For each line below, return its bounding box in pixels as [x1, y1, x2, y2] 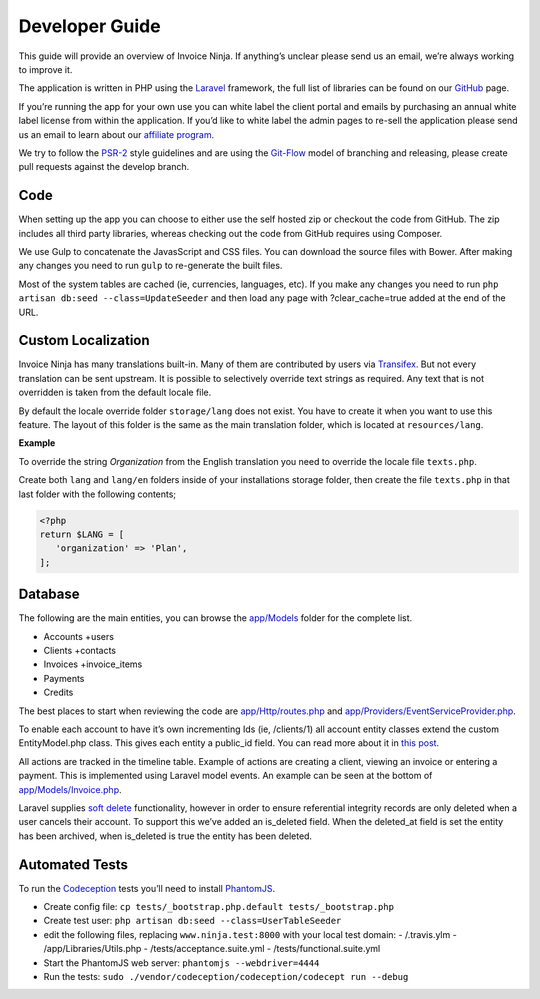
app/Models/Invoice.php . [18, 783, 122, 795]
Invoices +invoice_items [43, 658, 143, 670]
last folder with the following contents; [18, 488, 177, 500]
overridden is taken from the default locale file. [18, 386, 212, 399]
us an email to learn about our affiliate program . [18, 128, 215, 140]
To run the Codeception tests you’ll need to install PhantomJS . [18, 882, 275, 894]
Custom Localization [18, 332, 150, 349]
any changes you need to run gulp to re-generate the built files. [18, 260, 283, 272]
